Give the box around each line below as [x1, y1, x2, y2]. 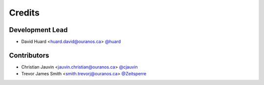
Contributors [9, 51, 49, 59]
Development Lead [9, 26, 68, 34]
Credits [9, 7, 40, 18]
